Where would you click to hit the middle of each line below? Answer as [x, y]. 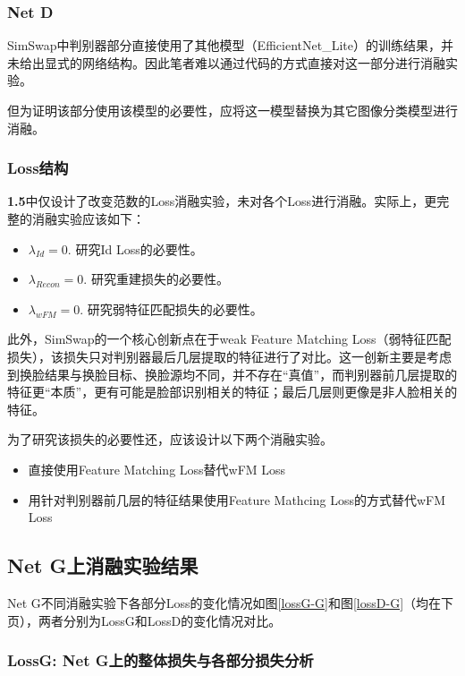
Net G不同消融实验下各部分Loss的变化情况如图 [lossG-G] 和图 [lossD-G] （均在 [224, 602]
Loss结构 [38, 168]
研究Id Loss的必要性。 [139, 248]
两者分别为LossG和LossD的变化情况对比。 [160, 620]
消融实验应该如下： [88, 218]
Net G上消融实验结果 [103, 565]
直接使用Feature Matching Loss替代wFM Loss [157, 469]
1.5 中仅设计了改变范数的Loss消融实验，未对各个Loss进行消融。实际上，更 [222, 201]
